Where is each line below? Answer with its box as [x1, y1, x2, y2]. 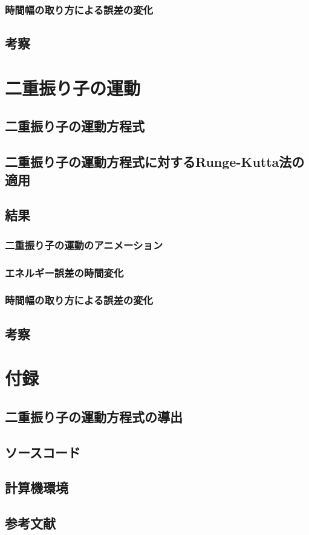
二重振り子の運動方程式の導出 [5, 407, 183, 426]
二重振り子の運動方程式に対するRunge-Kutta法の [5, 152, 305, 171]
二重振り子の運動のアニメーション [5, 237, 163, 252]
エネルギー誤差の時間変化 [5, 265, 124, 280]
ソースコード [5, 443, 80, 461]
